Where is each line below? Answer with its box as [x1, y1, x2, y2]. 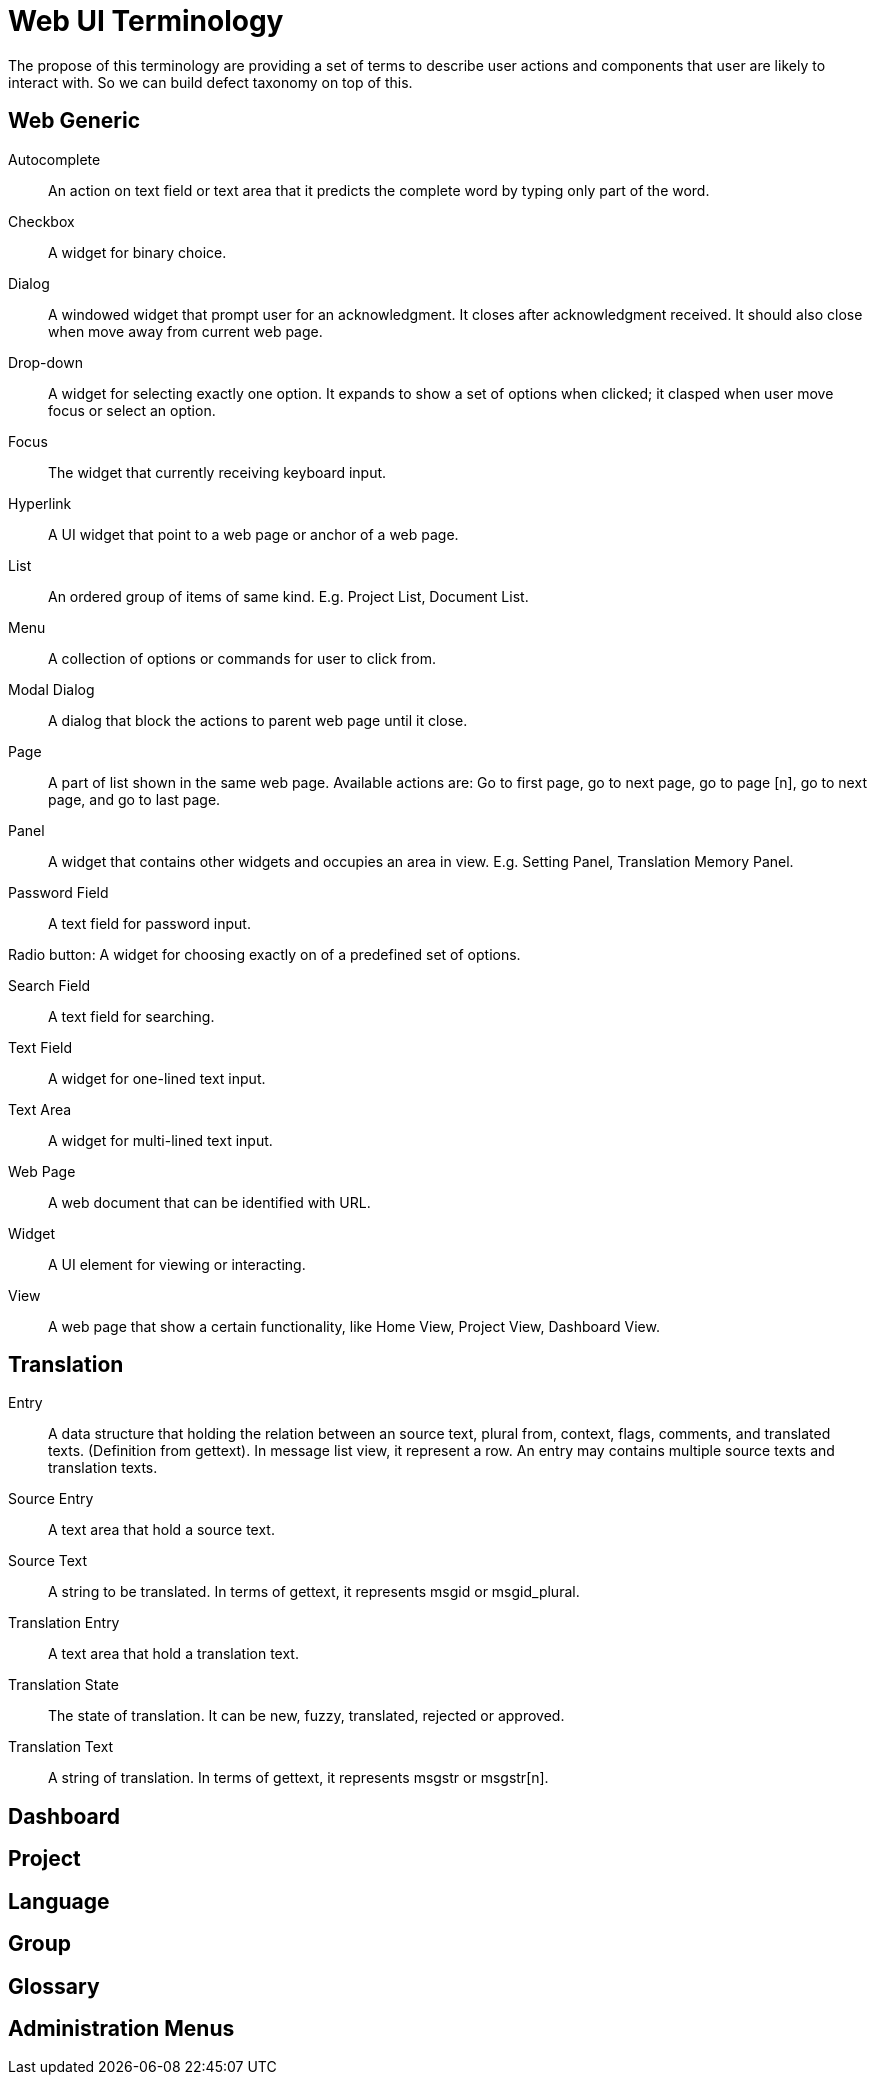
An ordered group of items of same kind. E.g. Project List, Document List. [48, 587, 529, 605]
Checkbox [8, 212, 75, 230]
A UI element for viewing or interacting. [48, 1255, 306, 1273]
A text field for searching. [48, 1007, 215, 1025]
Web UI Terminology [8, 4, 284, 38]
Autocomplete [8, 150, 101, 168]
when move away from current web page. [48, 322, 323, 340]
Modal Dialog [8, 680, 95, 698]
